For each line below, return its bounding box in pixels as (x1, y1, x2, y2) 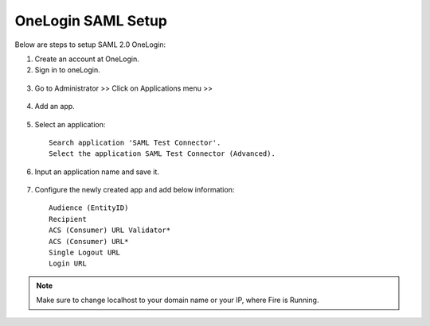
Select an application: (34, 119, 106, 129)
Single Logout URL (49, 248, 121, 258)
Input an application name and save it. (34, 167, 159, 177)
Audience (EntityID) (49, 204, 129, 212)
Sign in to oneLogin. (34, 65, 100, 75)
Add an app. (34, 102, 75, 111)
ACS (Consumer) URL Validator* (49, 226, 171, 235)
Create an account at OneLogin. (34, 54, 139, 64)
